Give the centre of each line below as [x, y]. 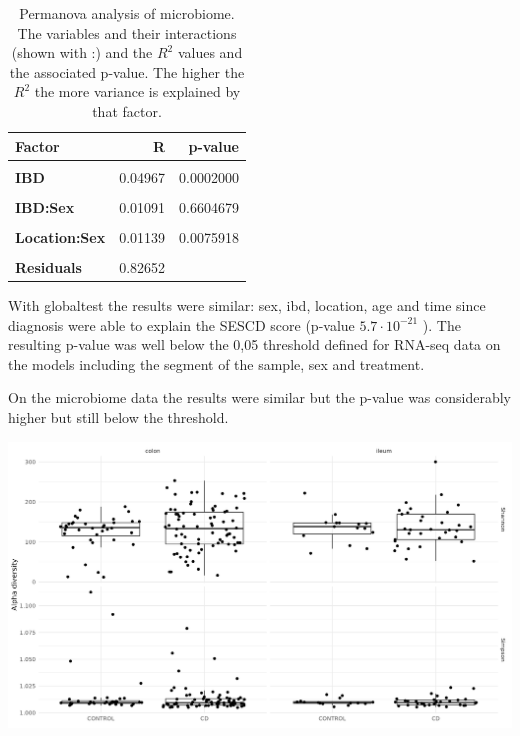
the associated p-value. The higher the [127, 71]
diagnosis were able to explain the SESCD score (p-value [181, 324]
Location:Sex [60, 236]
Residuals [48, 266]
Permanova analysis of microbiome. [127, 13]
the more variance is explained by [137, 91]
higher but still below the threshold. [118, 417]
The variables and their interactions [127, 32]
